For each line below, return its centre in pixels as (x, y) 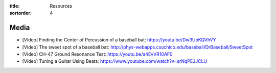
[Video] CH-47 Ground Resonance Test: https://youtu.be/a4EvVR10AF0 (98, 54)
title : (15, 6)
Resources (61, 6)
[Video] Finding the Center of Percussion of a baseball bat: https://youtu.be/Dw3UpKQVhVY (119, 40)
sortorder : (20, 13)
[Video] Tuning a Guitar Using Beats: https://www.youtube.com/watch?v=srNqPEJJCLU (114, 61)
